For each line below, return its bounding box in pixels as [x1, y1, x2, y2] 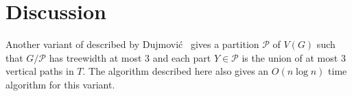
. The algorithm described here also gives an [82, 64, 269, 78]
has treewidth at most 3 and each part [49, 50, 211, 64]
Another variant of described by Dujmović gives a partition [5, 37, 259, 51]
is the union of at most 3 [242, 50, 346, 64]
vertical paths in [5, 64, 74, 78]
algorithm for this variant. [5, 77, 115, 91]
